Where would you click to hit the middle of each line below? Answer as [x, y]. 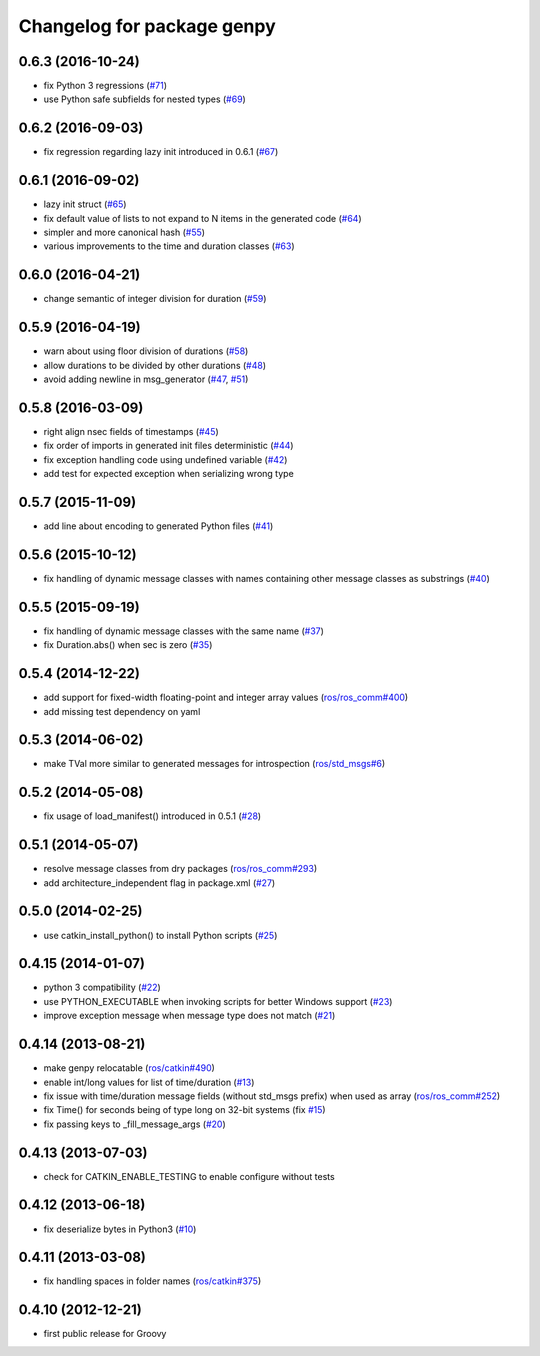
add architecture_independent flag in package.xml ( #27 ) [159, 882]
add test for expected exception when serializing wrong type [168, 474]
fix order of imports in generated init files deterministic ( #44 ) [168, 446]
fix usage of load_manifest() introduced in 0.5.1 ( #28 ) [152, 816]
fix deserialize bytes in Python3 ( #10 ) [120, 1229]
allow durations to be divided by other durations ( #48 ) [155, 365]
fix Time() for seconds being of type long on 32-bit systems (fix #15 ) [184, 1110]
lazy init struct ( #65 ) [85, 204]
